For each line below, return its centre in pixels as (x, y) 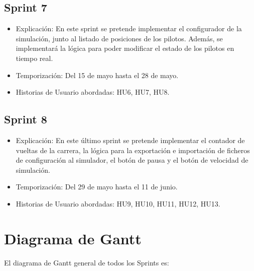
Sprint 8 (26, 119)
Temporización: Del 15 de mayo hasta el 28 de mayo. (97, 75)
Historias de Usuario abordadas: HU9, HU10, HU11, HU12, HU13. (118, 203)
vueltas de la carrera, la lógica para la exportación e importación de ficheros (133, 150)
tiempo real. (34, 58)
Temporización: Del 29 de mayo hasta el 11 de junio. (97, 187)
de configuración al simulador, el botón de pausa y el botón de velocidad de (132, 160)
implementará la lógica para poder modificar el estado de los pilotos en (125, 48)
